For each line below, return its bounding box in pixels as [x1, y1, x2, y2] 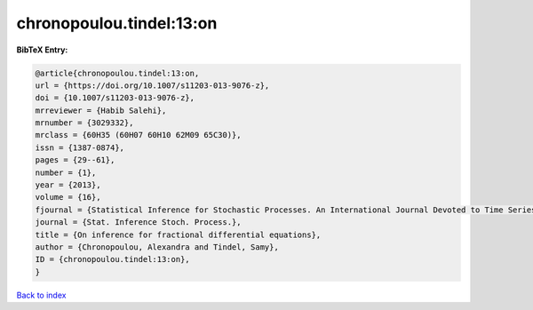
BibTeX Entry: [16, 44, 68, 55]
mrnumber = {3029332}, [35, 118, 134, 128]
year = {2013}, [35, 180, 101, 190]
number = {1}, [35, 167, 97, 178]
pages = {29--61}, [35, 155, 115, 165]
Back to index [16, 290, 67, 300]
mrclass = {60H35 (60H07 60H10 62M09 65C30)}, [35, 130, 242, 140]
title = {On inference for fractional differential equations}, [35, 229, 322, 240]
